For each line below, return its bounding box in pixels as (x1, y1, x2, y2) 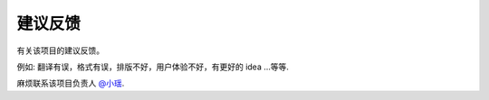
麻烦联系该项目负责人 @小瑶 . (16, 77, 125, 89)
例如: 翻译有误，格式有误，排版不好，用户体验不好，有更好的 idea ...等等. (16, 61, 290, 72)
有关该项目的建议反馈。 (16, 45, 104, 56)
